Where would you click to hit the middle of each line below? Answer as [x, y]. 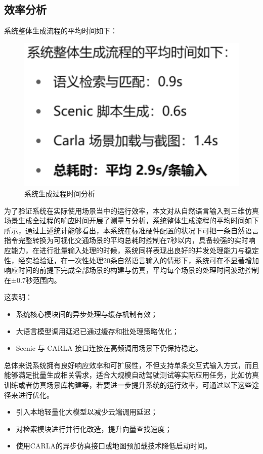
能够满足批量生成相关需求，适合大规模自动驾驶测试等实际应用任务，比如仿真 [131, 375]
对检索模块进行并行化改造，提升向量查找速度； [94, 428]
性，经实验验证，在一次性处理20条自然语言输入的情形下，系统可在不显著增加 [131, 260]
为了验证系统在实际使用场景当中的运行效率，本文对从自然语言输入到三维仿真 [131, 210]
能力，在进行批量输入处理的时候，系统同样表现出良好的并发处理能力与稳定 [135, 250]
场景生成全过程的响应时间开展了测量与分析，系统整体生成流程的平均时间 [124, 220]
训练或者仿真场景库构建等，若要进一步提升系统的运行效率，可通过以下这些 [128, 384]
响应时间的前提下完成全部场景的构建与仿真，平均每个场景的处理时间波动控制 [131, 270]
